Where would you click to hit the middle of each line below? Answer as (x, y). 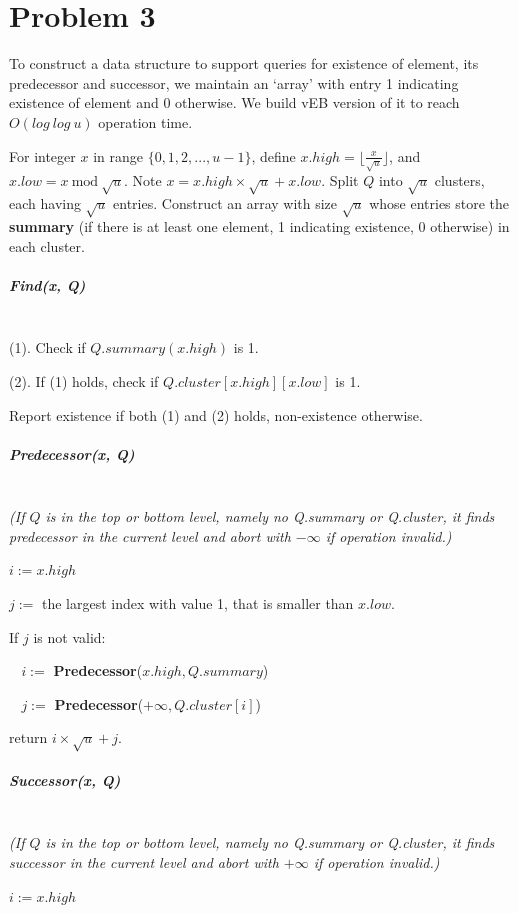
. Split (340, 180)
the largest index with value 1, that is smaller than (197, 603)
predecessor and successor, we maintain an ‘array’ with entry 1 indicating (234, 82)
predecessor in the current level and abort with (150, 535)
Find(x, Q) (47, 284)
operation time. (145, 121)
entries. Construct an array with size (225, 203)
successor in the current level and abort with (144, 861)
